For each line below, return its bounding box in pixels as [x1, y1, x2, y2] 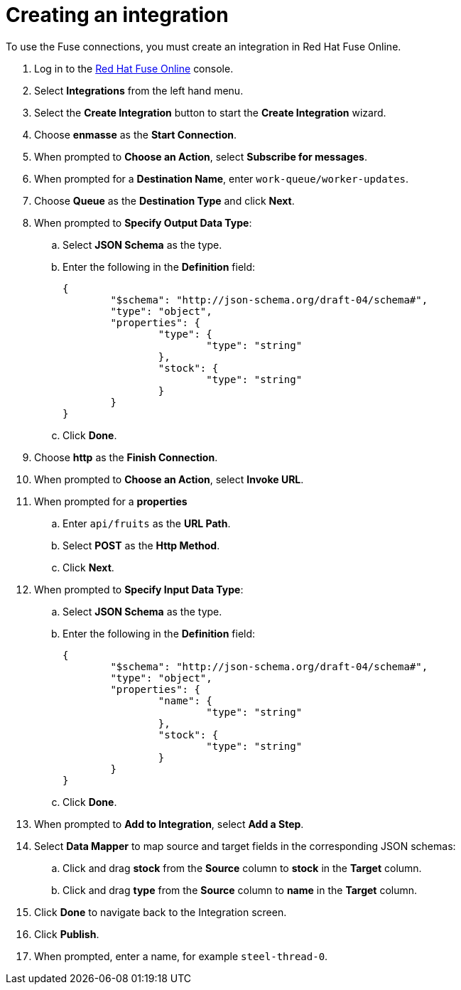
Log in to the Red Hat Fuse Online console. [34, 62, 234, 75]
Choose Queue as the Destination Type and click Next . [34, 194, 295, 207]
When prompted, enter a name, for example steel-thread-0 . [34, 949, 328, 962]
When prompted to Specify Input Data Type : [34, 583, 244, 596]
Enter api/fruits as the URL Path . [63, 517, 231, 529]
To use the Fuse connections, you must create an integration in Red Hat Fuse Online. [6, 40, 401, 53]
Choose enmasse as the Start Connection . [34, 128, 237, 141]
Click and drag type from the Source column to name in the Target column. [63, 883, 418, 896]
